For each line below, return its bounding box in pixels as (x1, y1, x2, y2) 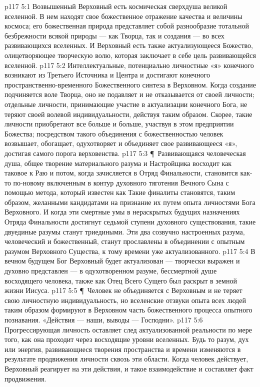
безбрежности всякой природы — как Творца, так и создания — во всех (4, 30, 224, 40)
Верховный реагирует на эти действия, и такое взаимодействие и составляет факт (4, 363, 253, 373)
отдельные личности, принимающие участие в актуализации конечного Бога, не (4, 98, 247, 109)
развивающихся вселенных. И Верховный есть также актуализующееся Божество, (4, 40, 253, 50)
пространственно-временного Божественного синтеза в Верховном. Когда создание (4, 79, 256, 89)
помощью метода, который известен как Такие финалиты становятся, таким (4, 187, 235, 197)
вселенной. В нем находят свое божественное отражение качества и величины (4, 10, 242, 21)
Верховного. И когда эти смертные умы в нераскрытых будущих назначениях (4, 206, 240, 217)
